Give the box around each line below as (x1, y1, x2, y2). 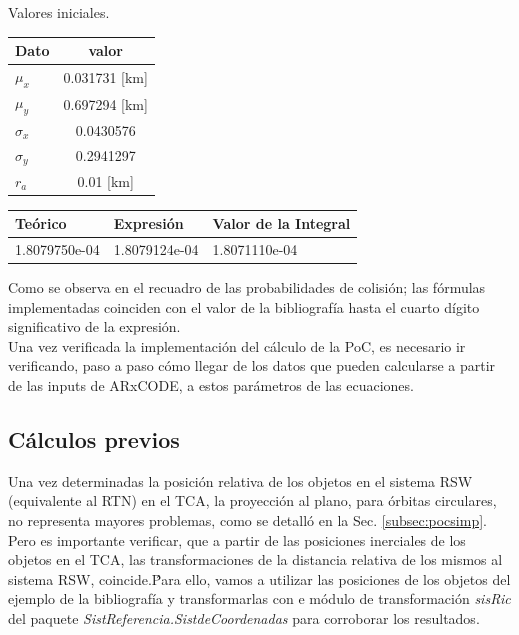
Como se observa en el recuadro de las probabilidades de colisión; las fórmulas (8, 277, 486, 298)
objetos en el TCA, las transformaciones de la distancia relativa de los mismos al (8, 549, 503, 570)
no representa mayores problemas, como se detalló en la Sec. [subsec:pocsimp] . (8, 510, 487, 531)
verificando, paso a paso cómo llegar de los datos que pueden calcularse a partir (8, 355, 496, 376)
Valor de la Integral (212, 213, 351, 234)
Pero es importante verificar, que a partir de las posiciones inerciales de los (8, 529, 466, 550)
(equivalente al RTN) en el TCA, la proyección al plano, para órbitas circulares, (8, 490, 497, 511)
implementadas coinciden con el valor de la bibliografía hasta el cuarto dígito (8, 296, 480, 317)
